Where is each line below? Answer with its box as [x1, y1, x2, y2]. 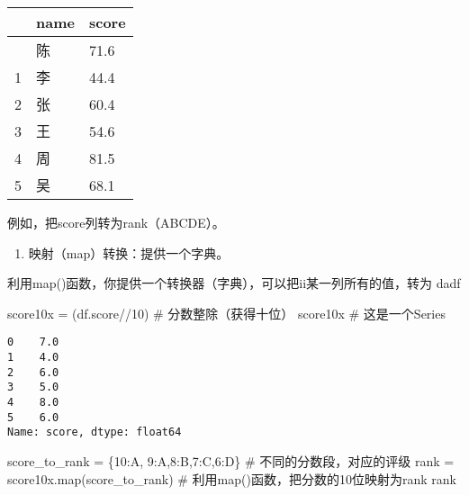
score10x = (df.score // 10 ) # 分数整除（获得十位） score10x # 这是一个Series [7, 303, 446, 322]
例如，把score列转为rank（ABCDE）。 [7, 213, 225, 231]
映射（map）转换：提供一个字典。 [28, 243, 230, 262]
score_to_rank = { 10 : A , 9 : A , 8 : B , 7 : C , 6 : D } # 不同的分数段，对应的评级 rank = [7, 451, 455, 470]
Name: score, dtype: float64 [7, 426, 182, 439]
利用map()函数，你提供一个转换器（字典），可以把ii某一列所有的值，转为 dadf [7, 274, 461, 292]
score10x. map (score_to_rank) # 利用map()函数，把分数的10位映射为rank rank [7, 469, 456, 488]
